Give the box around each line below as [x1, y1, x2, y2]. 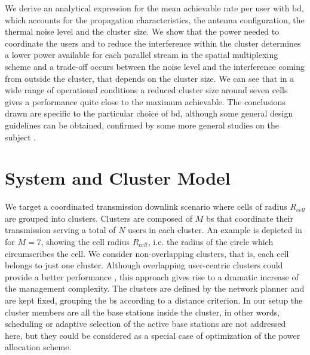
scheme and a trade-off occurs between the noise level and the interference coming [5, 60, 305, 72]
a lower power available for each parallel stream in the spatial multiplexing [5, 48, 278, 61]
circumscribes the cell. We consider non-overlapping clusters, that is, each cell [5, 247, 289, 259]
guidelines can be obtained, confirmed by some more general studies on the [5, 118, 279, 131]
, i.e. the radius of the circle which [148, 235, 274, 248]
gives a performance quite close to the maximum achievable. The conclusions [5, 95, 286, 108]
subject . [5, 130, 36, 143]
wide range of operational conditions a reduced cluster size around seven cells [5, 84, 288, 96]
